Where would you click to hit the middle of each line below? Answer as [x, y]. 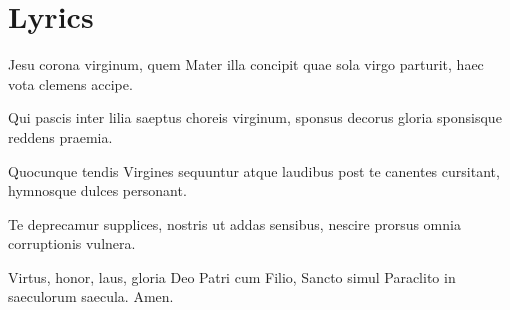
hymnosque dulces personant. [97, 190]
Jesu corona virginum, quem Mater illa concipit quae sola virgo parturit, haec [246, 64]
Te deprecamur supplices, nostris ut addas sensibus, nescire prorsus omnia [234, 223]
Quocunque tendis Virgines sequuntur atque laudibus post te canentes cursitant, [254, 170]
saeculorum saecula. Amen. [91, 296]
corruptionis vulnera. [72, 243]
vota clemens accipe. [70, 83]
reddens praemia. [60, 136]
